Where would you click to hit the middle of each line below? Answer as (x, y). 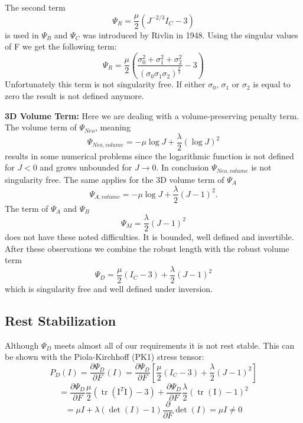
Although (22, 345)
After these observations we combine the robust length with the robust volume (147, 248)
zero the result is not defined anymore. (74, 96)
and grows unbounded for (86, 167)
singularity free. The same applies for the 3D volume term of (115, 179)
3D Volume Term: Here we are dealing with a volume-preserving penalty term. (152, 115)
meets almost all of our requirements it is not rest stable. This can (175, 345)
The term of (27, 208)
